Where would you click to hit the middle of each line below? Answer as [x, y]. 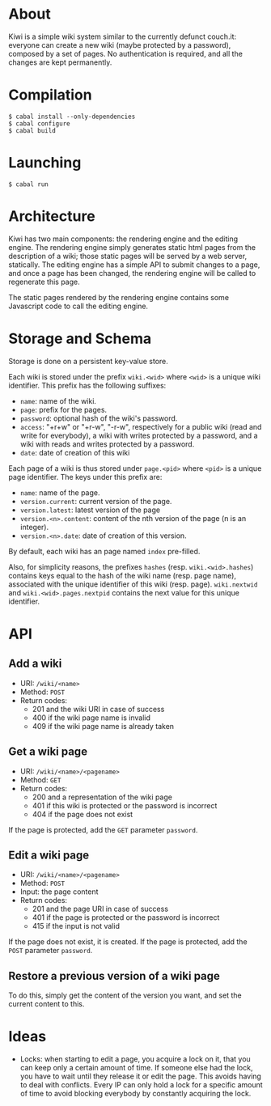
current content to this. [47, 1004]
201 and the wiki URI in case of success [98, 709]
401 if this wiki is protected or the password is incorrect [125, 805]
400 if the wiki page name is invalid [91, 718]
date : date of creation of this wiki [75, 452]
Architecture [52, 216]
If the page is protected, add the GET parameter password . [103, 829]
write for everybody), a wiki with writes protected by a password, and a [139, 435]
